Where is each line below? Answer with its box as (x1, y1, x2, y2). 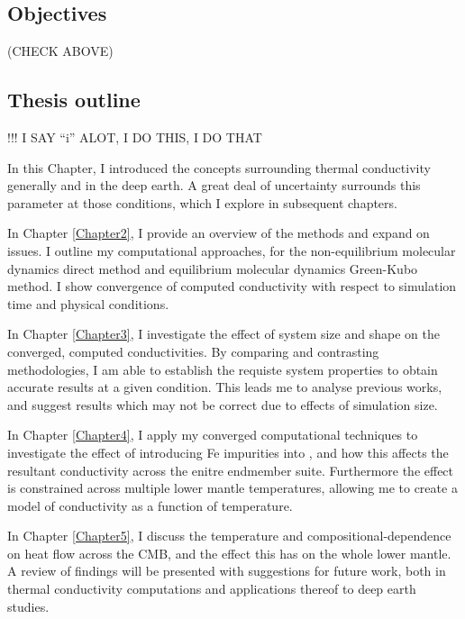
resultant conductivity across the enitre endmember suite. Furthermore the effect (7, 460, 454, 479)
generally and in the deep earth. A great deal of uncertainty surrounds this (7, 176, 421, 195)
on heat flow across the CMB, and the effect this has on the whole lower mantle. (7, 543, 451, 562)
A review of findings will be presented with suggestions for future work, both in (7, 561, 446, 580)
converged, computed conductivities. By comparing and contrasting (7, 341, 379, 360)
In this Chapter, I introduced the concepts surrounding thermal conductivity (7, 158, 431, 177)
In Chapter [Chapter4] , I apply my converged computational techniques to (7, 425, 418, 444)
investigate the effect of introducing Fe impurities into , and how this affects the (7, 442, 449, 461)
